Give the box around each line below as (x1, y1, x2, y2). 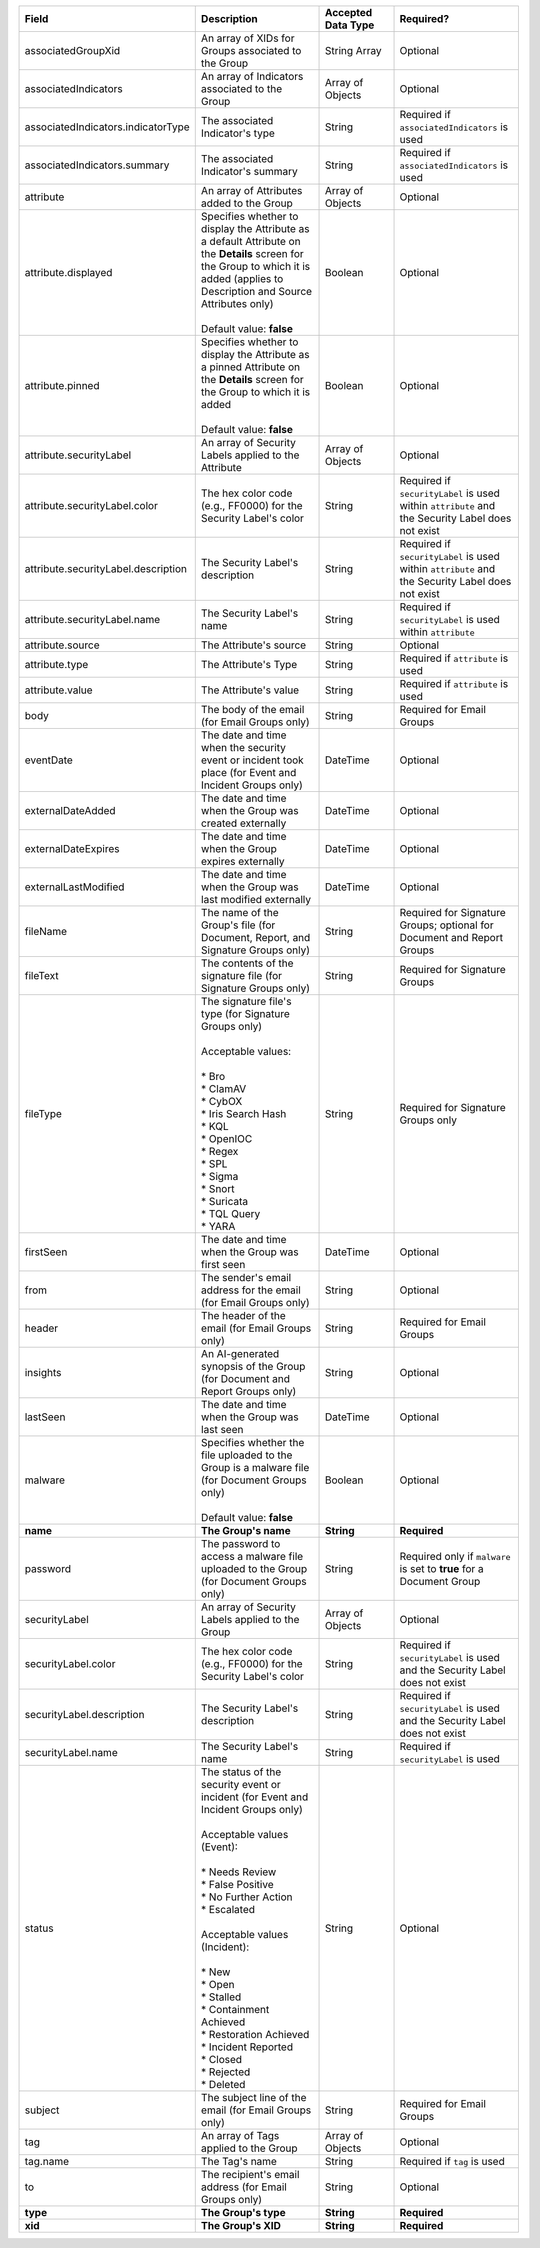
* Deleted (200, 2078, 246, 2091)
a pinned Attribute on (200, 360, 300, 374)
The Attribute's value (200, 683, 300, 697)
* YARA (200, 1220, 236, 1233)
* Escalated (200, 1903, 255, 1916)
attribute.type (24, 658, 89, 671)
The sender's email (200, 1271, 292, 1284)
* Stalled (200, 1990, 242, 2004)
